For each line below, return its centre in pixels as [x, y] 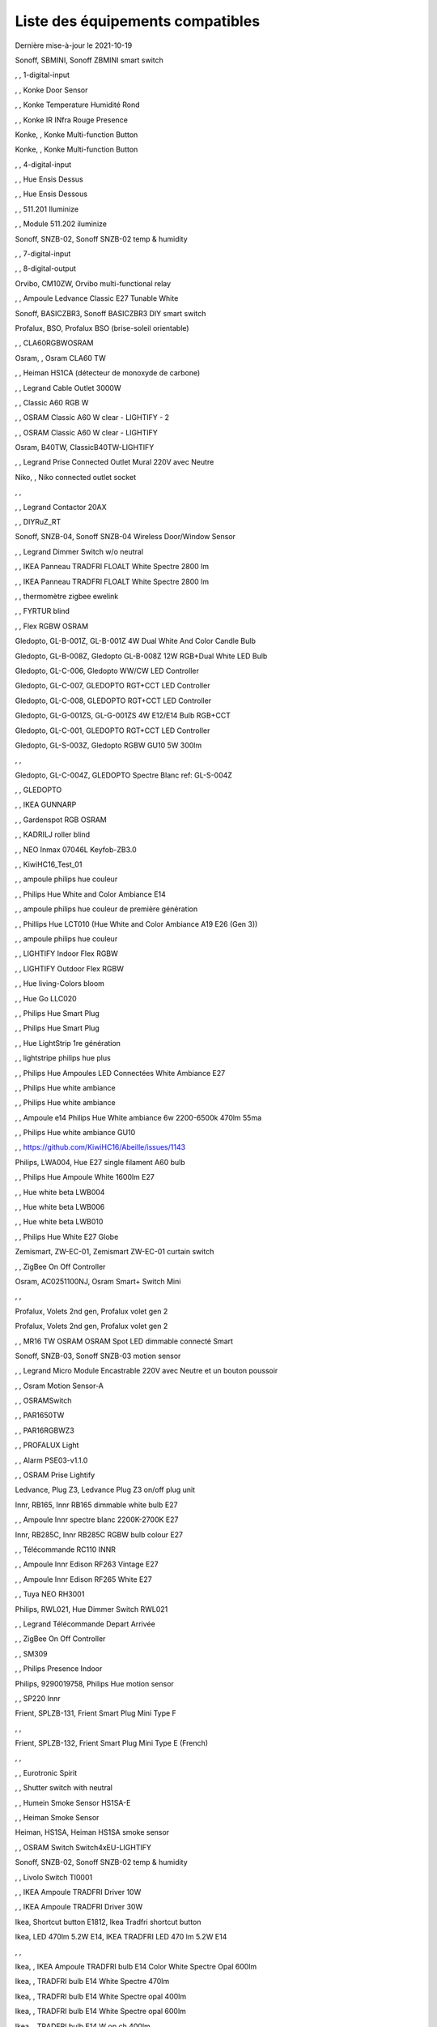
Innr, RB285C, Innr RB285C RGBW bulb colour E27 [99, 1534]
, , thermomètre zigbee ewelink [67, 596]
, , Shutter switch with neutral [64, 1788]
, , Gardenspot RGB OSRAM [61, 820]
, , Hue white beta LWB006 [60, 1207]
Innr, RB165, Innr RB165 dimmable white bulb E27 [96, 1505]
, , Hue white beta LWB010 [59, 1222]
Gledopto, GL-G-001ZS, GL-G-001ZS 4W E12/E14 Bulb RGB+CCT [123, 716]
